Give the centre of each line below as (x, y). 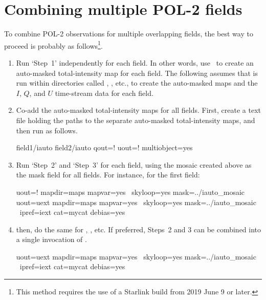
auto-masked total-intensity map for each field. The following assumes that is (137, 73)
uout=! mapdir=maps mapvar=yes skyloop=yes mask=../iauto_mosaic (130, 192)
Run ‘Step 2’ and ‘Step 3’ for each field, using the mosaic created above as (134, 164)
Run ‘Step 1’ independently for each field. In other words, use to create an (135, 62)
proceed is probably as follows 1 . (53, 45)
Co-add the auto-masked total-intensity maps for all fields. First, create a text (139, 110)
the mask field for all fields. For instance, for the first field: (108, 175)
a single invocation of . (51, 239)
